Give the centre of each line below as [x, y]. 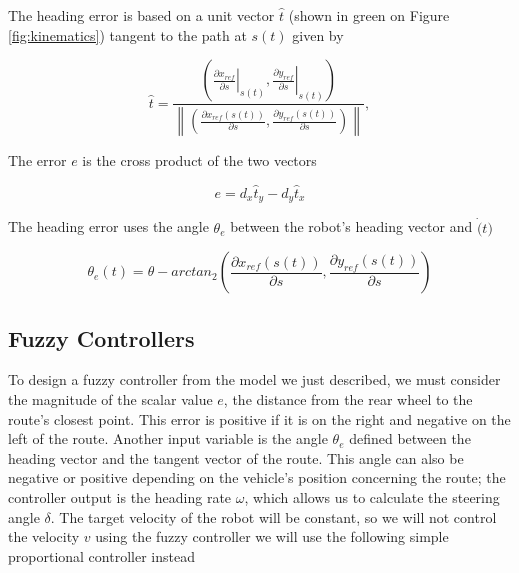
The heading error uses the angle [108, 226]
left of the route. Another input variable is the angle [168, 438]
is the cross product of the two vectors [199, 160]
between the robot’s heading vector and [351, 226]
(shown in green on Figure [369, 15]
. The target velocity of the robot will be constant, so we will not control [273, 516]
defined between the [410, 438]
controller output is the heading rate [120, 496]
